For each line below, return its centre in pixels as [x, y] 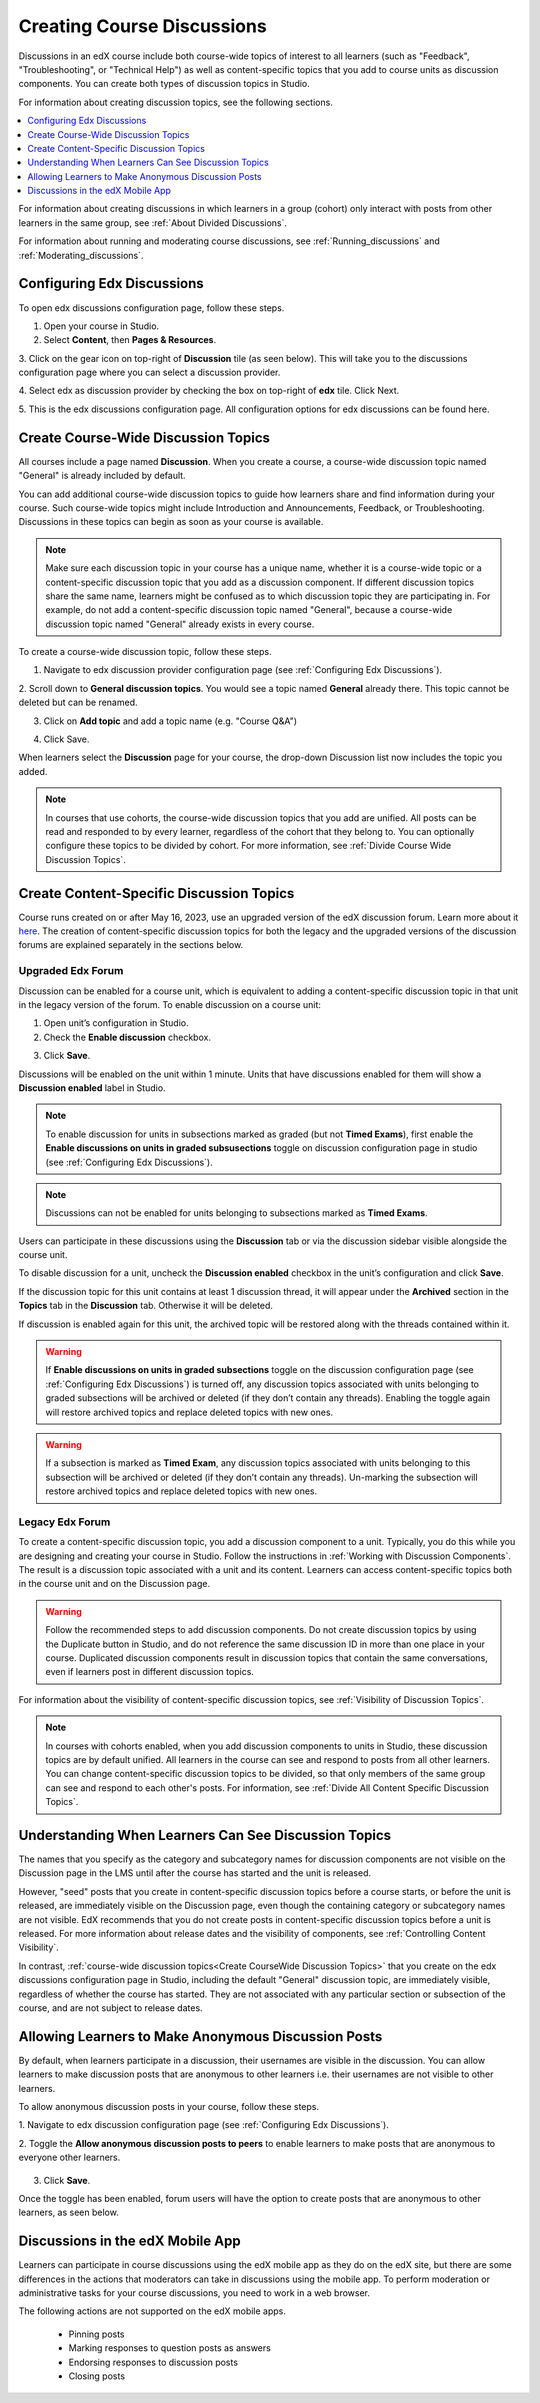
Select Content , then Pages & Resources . [130, 340]
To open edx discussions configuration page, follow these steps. [151, 307]
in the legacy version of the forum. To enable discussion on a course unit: [170, 1004]
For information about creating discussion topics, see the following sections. [176, 102]
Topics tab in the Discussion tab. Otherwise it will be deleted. [146, 1306]
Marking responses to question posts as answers [170, 2348]
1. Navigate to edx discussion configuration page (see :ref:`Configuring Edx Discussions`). [203, 2125]
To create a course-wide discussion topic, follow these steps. [145, 652]
